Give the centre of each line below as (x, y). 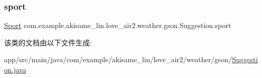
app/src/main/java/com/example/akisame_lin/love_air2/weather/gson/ (118, 59)
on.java (15, 69)
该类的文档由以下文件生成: (48, 42)
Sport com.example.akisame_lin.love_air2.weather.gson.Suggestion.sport (118, 25)
